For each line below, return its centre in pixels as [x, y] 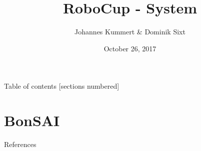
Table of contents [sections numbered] [62, 86]
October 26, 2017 [130, 48]
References [20, 144]
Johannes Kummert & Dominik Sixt [130, 32]
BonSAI [32, 120]
